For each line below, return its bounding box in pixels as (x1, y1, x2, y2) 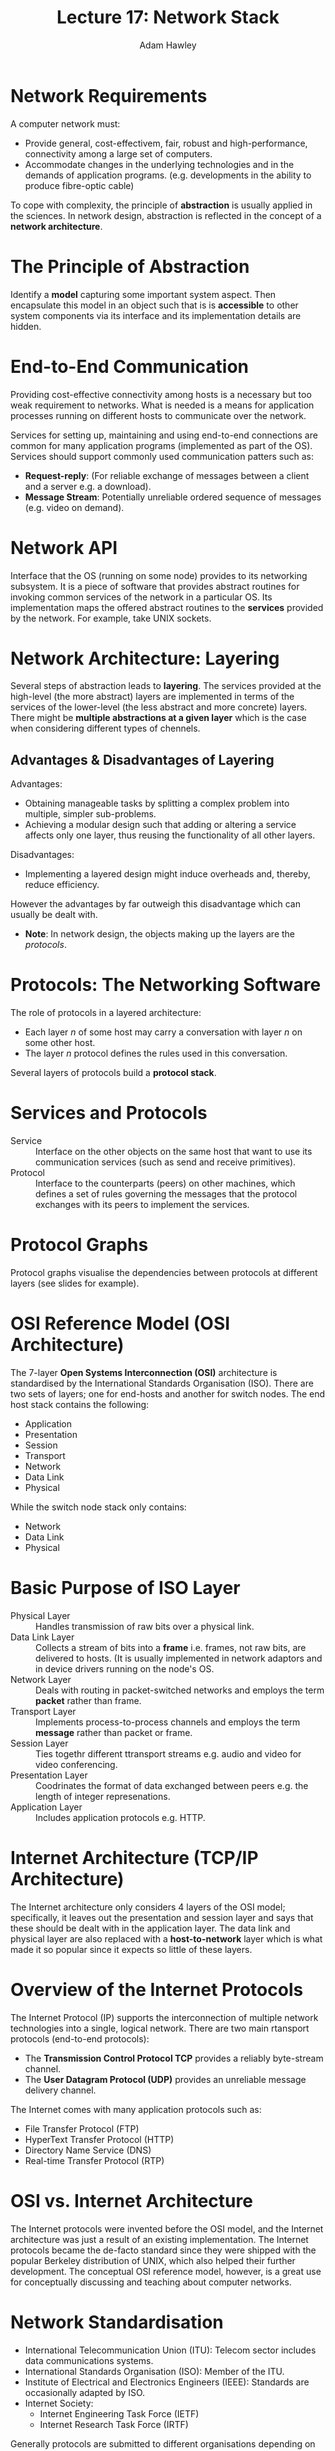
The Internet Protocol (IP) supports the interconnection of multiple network (10, 2011, 319, 2023)
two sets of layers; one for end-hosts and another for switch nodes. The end (10, 1388, 326, 1400)
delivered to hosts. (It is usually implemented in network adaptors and (35, 1652, 323, 1664)
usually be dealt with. (10, 909, 98, 921)
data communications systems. (24, 2354, 154, 2366)
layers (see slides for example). (10, 1277, 140, 1290)
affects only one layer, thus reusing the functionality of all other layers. (24, 829, 316, 841)
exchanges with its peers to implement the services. (35, 1199, 250, 1211)
